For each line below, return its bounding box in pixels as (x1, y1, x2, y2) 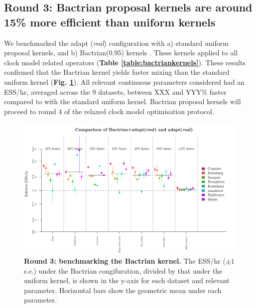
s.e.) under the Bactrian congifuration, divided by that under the (24, 265, 223, 276)
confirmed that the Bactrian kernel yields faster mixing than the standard (4, 67, 230, 77)
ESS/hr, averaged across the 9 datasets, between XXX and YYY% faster (4, 86, 227, 97)
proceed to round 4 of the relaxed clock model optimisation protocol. (4, 106, 214, 116)
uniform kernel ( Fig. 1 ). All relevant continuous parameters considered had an (4, 76, 245, 87)
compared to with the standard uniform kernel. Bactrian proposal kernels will (4, 96, 241, 107)
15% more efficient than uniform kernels (4, 14, 216, 29)
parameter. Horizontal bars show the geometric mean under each (24, 285, 222, 295)
